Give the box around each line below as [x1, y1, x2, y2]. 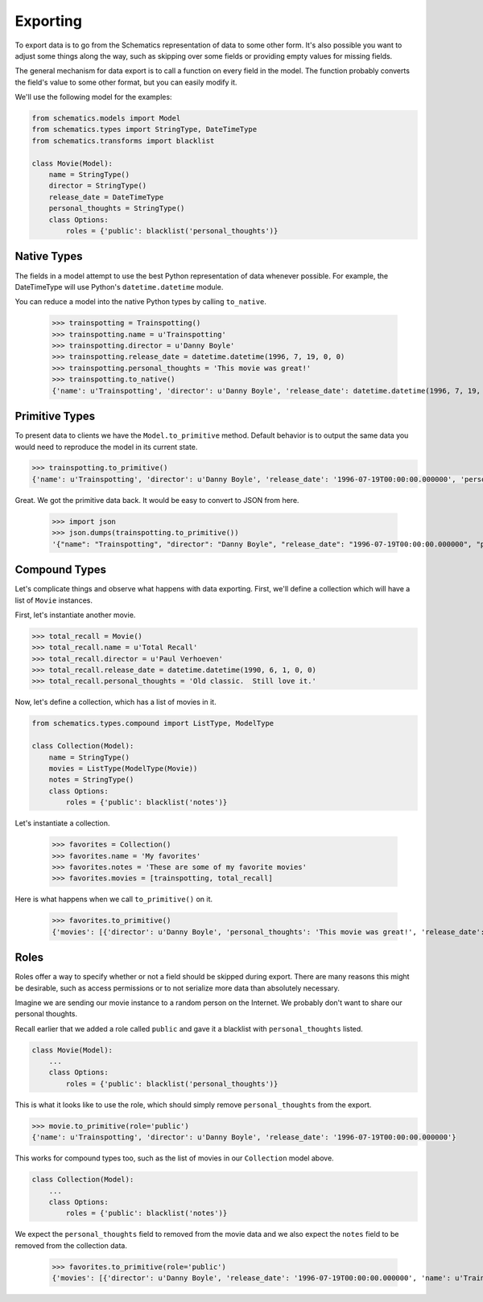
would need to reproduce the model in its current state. [14, 442, 198, 451]
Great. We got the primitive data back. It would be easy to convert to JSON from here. [14, 495, 299, 505]
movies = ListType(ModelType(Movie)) [48, 764, 198, 773]
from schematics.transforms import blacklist [31, 136, 215, 145]
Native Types [14, 249, 84, 263]
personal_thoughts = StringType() [48, 204, 185, 213]
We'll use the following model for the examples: [14, 93, 172, 102]
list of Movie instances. [14, 595, 93, 605]
